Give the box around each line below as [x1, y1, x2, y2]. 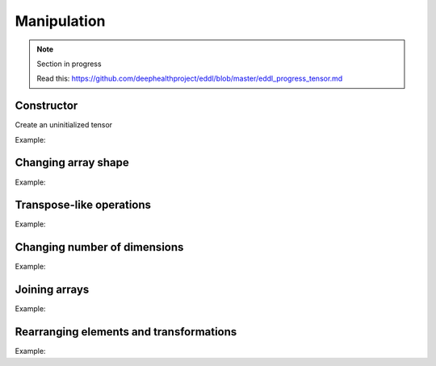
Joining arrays [15, 283, 90, 297]
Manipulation [15, 12, 106, 30]
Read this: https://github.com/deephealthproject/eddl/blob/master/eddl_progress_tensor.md [36, 73, 343, 84]
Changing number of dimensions [15, 240, 184, 254]
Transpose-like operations [15, 198, 152, 212]
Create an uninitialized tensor [15, 120, 113, 130]
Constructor [15, 99, 78, 113]
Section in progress [36, 59, 102, 69]
